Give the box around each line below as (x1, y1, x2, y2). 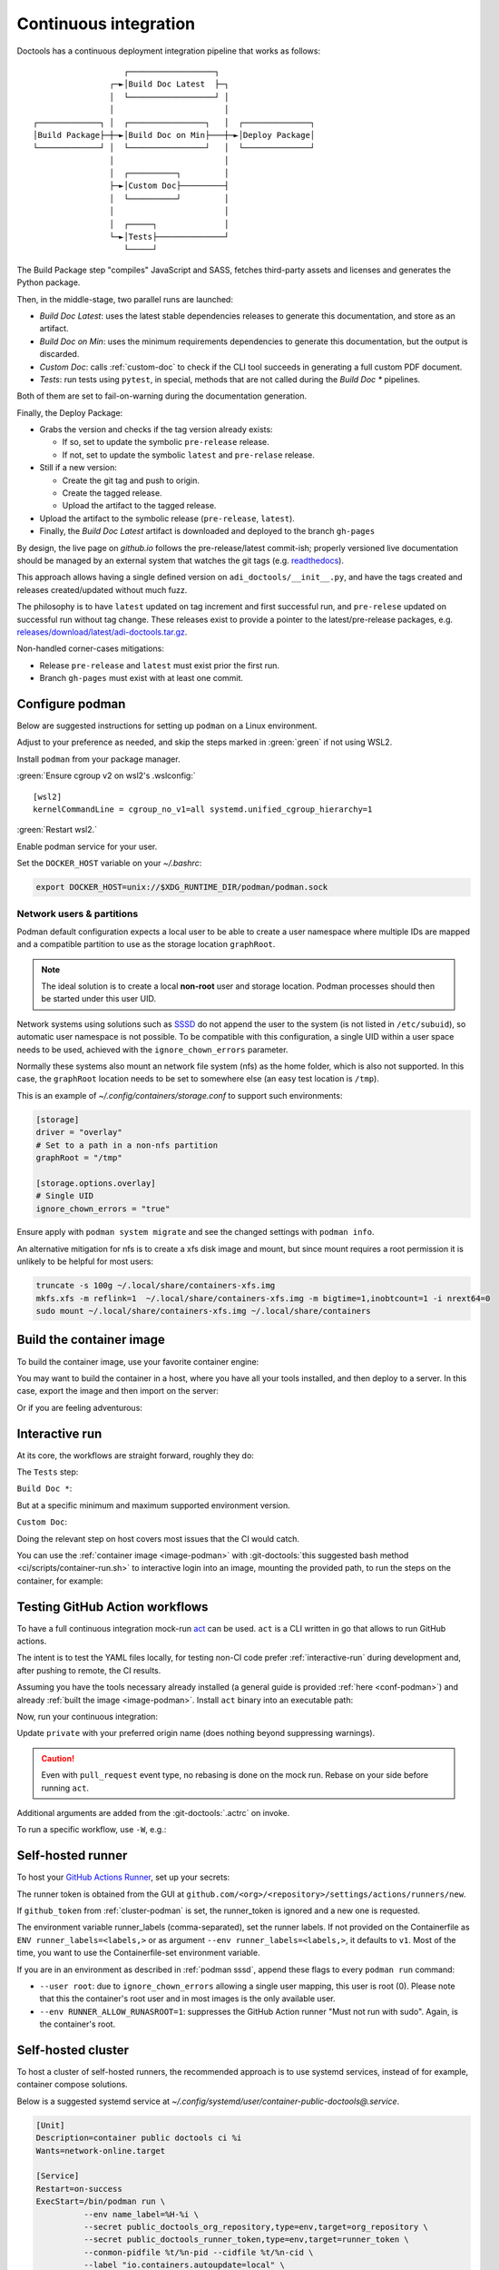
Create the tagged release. (62, 488, 162, 498)
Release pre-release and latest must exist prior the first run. (39, 659, 280, 671)
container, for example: (16, 1575, 103, 1586)
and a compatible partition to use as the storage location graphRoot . (16, 939, 276, 950)
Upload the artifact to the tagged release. (62, 500, 217, 511)
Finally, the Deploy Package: (16, 407, 123, 418)
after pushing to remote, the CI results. (16, 1664, 161, 1675)
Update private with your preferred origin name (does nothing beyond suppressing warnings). (16, 1728, 376, 1739)
